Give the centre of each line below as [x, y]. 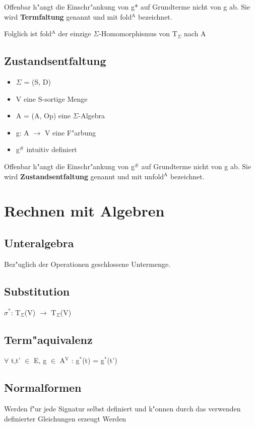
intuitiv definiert [52, 149]
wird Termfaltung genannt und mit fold [68, 16]
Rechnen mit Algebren [84, 211]
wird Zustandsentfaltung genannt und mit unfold [84, 176]
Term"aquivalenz [48, 339]
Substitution [37, 291]
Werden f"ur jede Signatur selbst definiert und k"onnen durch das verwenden [122, 409]
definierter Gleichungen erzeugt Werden [65, 418]
